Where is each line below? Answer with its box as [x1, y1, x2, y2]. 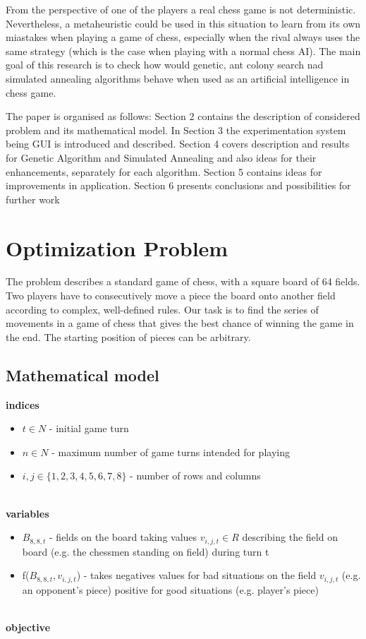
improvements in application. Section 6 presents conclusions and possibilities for [6, 178, 351, 193]
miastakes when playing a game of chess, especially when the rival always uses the [6, 30, 360, 44]
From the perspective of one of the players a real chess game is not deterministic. [6, 2, 356, 16]
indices [6, 397, 39, 412]
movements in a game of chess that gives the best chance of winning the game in [6, 316, 354, 330]
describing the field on [242, 530, 338, 544]
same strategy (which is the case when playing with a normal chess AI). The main [6, 43, 361, 58]
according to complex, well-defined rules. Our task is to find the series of [6, 301, 319, 316]
